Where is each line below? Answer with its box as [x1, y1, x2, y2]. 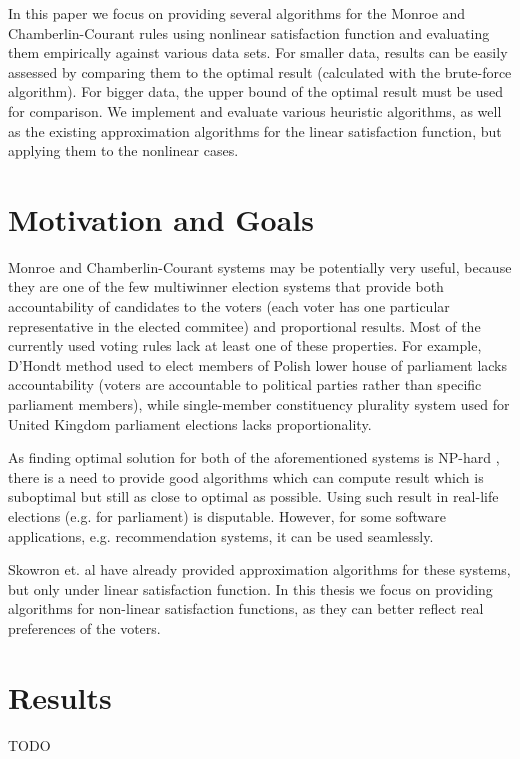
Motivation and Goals [8, 198, 315, 239]
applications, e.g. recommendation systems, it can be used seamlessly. [8, 525, 434, 546]
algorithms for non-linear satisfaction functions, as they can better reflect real [8, 598, 484, 619]
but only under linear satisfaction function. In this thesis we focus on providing [8, 578, 493, 599]
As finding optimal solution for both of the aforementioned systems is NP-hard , [8, 447, 500, 468]
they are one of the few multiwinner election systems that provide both [8, 276, 444, 297]
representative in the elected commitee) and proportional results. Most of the [8, 315, 481, 336]
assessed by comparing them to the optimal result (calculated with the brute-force [8, 61, 512, 82]
